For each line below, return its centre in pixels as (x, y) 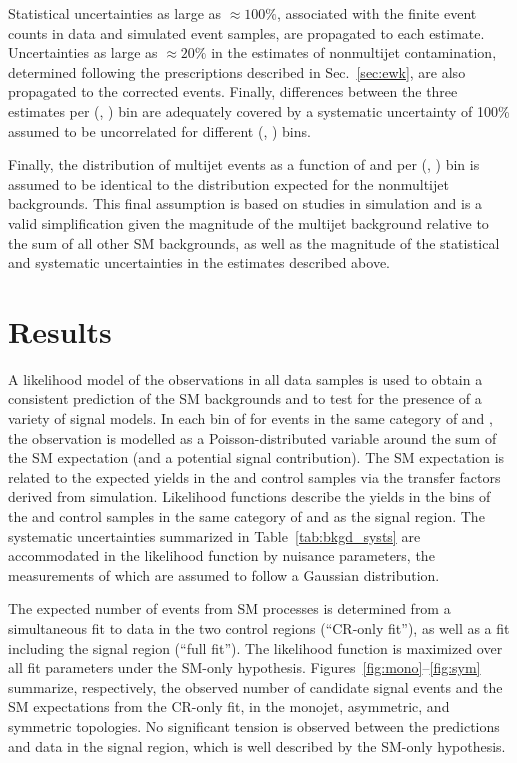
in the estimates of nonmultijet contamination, (354, 52)
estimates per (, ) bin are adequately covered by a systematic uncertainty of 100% (259, 110)
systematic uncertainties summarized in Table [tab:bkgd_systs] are (214, 535)
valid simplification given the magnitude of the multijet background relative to (248, 222)
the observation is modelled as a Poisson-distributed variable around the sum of (252, 437)
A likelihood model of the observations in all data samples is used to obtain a (245, 378)
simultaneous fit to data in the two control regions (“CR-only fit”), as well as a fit (259, 627)
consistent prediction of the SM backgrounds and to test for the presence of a (245, 398)
